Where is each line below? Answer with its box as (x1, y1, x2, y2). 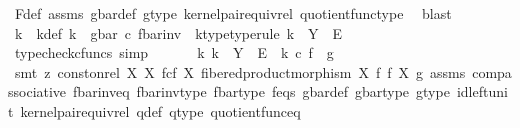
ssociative (8, 81, 67, 102)
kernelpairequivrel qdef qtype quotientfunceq (20, 100, 301, 121)
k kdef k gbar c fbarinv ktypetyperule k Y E (14, 22, 343, 43)
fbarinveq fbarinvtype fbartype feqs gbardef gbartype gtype (73, 81, 450, 102)
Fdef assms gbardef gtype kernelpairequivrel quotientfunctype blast (14, 3, 452, 23)
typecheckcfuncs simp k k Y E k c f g (14, 42, 334, 63)
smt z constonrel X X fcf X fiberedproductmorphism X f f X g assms (14, 61, 466, 82)
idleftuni (456, 81, 508, 102)
